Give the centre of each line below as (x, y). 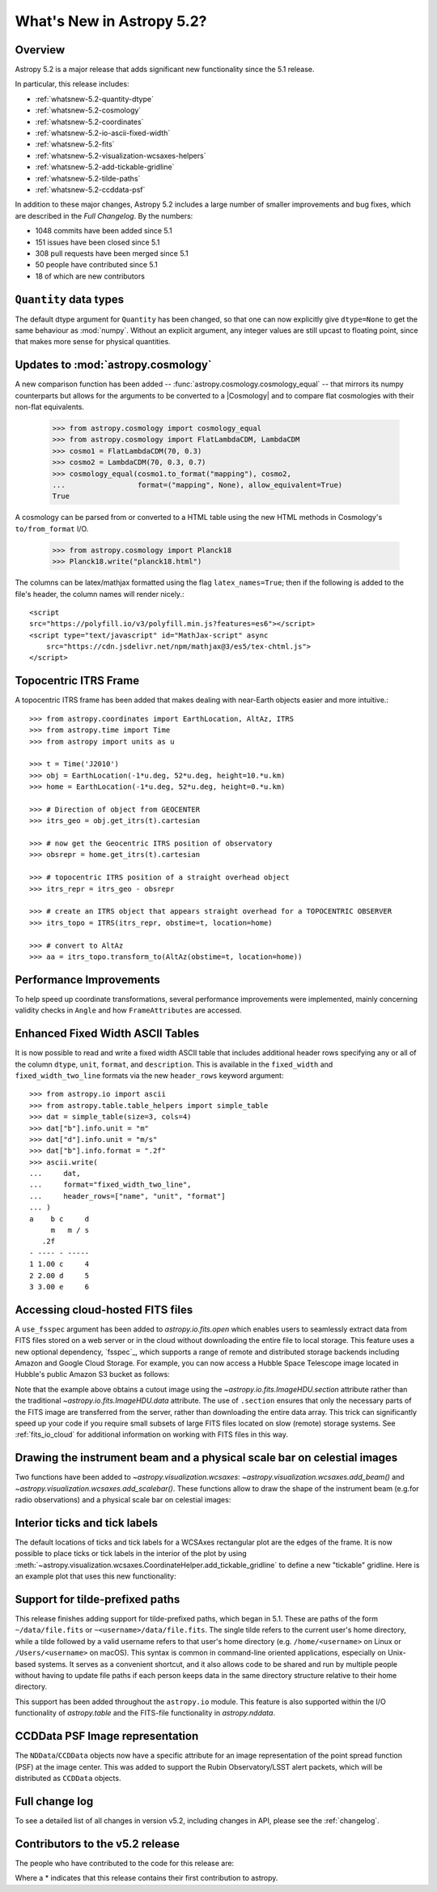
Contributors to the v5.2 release (97, 1844)
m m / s (70, 1230)
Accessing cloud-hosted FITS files (104, 1309)
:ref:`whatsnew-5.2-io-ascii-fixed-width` (103, 133)
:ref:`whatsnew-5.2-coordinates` (89, 121)
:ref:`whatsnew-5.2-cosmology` (88, 110)
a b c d (59, 1219)
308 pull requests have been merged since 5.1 (112, 253)
